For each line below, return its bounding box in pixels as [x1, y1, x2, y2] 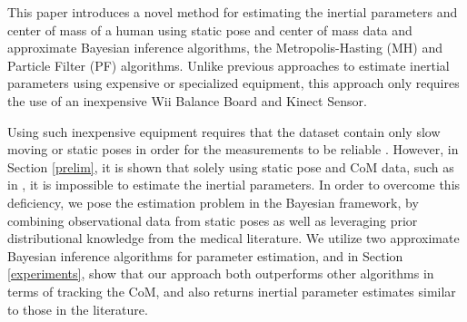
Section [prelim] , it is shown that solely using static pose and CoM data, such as [7, 157, 454, 176]
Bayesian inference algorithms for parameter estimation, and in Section [7, 246, 403, 265]
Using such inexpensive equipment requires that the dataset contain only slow [7, 122, 441, 141]
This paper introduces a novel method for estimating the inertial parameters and [7, 3, 458, 21]
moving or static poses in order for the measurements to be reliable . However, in [7, 140, 459, 159]
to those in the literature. [7, 299, 148, 318]
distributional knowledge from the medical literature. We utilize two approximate [7, 229, 460, 248]
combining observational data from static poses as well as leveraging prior [7, 210, 418, 229]
